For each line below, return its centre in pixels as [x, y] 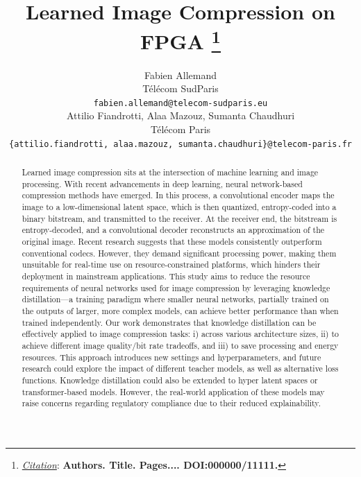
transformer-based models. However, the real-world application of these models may [173, 391]
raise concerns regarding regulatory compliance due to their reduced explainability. [171, 403]
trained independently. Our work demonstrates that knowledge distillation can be [169, 322]
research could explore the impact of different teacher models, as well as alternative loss [180, 368]
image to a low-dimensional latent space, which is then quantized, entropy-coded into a [179, 207]
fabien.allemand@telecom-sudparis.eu [180, 103]
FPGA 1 [180, 40]
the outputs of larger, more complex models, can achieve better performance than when [180, 311]
